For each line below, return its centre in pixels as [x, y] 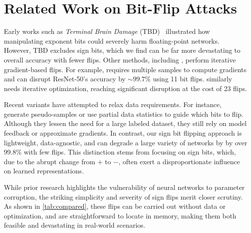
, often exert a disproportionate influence [179, 161]
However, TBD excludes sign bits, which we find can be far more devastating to [122, 50]
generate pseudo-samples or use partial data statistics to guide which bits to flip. [124, 114]
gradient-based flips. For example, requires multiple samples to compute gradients [125, 69]
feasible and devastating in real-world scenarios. [75, 225]
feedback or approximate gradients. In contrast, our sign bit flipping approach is [123, 133]
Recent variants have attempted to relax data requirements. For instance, [113, 104]
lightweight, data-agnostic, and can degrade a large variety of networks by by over [125, 142]
